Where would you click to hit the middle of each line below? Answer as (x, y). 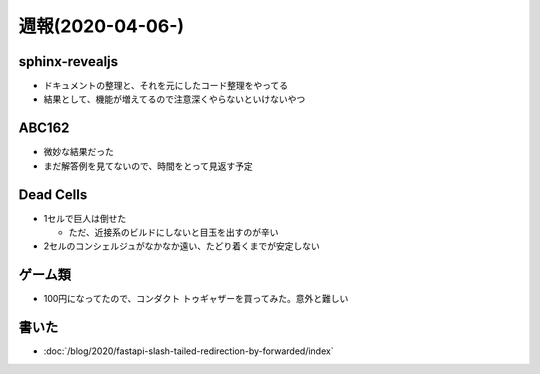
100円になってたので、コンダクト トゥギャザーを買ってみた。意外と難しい (196, 299)
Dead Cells (53, 194)
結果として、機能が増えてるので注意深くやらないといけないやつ (174, 99)
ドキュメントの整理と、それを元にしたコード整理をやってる (166, 86)
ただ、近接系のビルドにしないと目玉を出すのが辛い (173, 232)
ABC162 (44, 128)
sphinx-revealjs (68, 61)
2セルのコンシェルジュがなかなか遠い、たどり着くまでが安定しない (181, 246)
